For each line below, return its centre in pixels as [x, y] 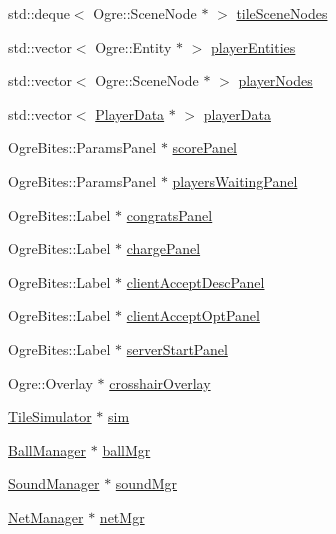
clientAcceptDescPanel [195, 281]
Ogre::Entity [133, 46]
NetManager [46, 516]
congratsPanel [169, 214]
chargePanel [163, 248]
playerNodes [275, 80]
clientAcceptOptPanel [193, 315]
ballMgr [126, 449]
